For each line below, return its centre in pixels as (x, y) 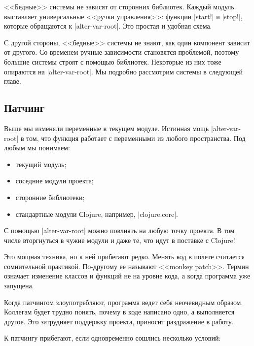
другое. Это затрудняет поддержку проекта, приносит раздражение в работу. (119, 321)
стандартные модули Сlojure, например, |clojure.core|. (97, 214)
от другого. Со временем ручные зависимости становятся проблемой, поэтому (122, 52)
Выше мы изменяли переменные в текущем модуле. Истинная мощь (107, 128)
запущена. (19, 286)
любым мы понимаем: (37, 148)
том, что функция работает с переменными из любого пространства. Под (136, 138)
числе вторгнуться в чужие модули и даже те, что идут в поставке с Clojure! (120, 240)
